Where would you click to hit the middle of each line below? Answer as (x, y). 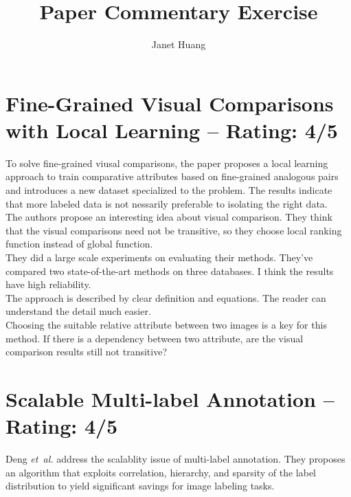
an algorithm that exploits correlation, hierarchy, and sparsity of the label (161, 472)
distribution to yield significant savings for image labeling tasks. (140, 486)
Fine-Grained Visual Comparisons (170, 103)
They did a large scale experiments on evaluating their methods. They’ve (159, 257)
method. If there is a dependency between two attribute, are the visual (155, 338)
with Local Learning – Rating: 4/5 (172, 130)
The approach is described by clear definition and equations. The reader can (166, 297)
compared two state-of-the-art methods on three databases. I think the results (170, 270)
